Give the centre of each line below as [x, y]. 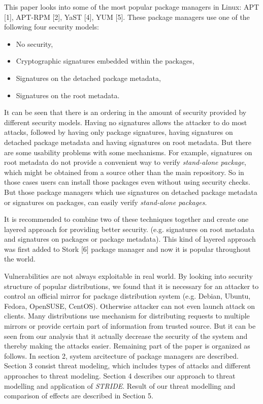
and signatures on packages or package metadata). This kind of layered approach [130, 239]
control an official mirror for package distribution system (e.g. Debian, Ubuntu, [127, 296]
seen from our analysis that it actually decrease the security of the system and [126, 336]
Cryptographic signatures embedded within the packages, [105, 61]
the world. [20, 259]
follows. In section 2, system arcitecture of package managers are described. [121, 355]
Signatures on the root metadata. [68, 95]
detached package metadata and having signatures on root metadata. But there [128, 142]
